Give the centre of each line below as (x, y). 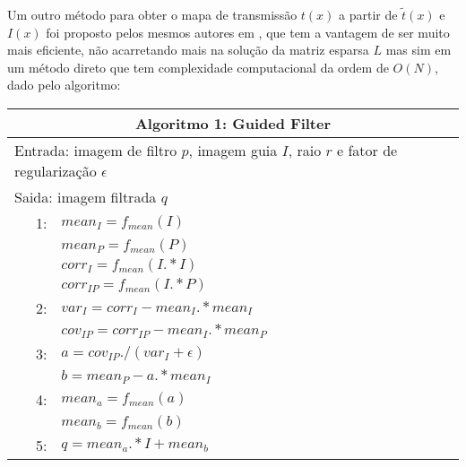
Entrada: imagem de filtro (96, 150)
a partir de (368, 14)
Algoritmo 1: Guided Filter (233, 123)
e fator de (367, 150)
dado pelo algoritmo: (64, 85)
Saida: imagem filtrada (86, 196)
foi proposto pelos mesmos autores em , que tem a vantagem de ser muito (248, 32)
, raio (305, 150)
